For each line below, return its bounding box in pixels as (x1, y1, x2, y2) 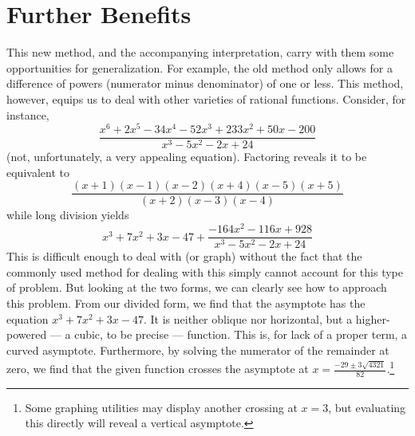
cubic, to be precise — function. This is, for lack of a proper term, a (74, 326, 408, 343)
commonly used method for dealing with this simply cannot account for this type (6, 263, 404, 280)
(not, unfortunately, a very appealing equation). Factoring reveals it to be (6, 148, 367, 165)
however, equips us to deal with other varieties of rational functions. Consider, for (6, 90, 406, 107)
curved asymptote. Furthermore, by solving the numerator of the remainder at (6, 341, 389, 358)
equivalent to (6, 163, 69, 180)
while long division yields (6, 206, 129, 223)
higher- (355, 310, 390, 327)
